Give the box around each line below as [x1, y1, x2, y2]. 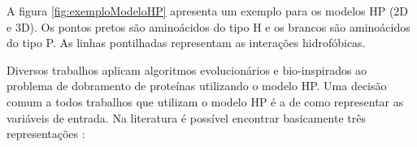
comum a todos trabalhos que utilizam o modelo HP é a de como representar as [7, 93, 404, 110]
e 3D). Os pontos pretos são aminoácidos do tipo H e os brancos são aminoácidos [7, 18, 410, 35]
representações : [7, 125, 85, 142]
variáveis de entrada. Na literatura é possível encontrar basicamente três [7, 109, 367, 126]
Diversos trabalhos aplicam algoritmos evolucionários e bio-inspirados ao [7, 61, 367, 78]
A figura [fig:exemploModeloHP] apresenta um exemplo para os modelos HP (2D [7, 2, 409, 19]
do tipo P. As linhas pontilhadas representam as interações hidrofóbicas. [7, 34, 366, 51]
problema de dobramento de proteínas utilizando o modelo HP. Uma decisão [7, 77, 387, 94]
